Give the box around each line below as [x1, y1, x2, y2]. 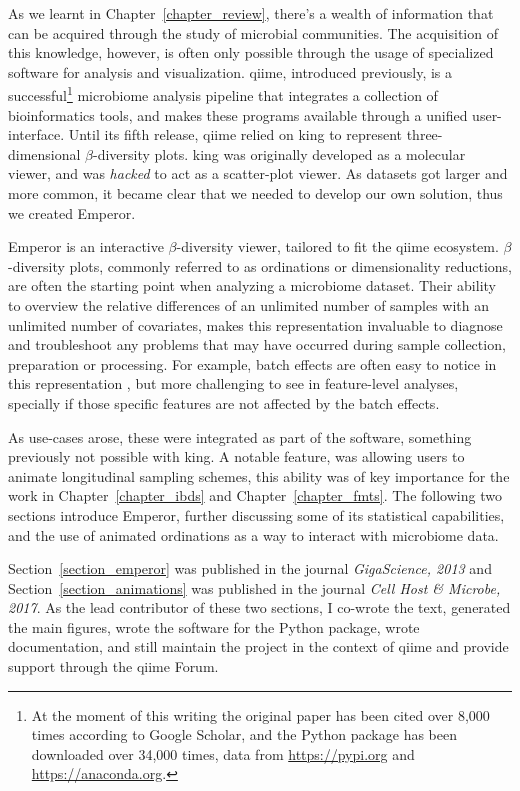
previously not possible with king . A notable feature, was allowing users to [8, 446, 465, 467]
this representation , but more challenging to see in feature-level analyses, [8, 373, 459, 394]
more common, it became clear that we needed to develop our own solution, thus [8, 183, 503, 203]
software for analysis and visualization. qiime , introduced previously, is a [8, 61, 453, 82]
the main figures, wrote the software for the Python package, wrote [8, 616, 420, 637]
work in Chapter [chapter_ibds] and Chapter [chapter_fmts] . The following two [8, 485, 502, 506]
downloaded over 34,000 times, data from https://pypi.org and [31, 743, 415, 764]
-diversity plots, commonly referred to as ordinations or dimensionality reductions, [8, 255, 512, 276]
